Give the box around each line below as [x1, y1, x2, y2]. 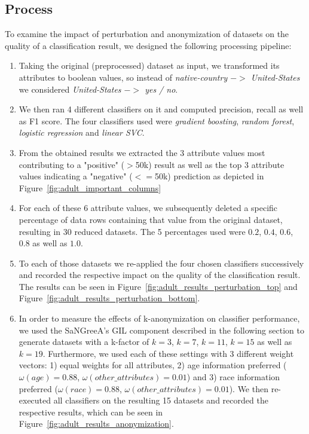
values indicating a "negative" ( [19, 170, 133, 182]
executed [19, 394, 51, 407]
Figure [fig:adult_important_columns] [19, 181, 161, 194]
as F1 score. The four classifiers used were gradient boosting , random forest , [19, 114, 295, 127]
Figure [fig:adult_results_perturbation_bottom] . [19, 292, 200, 304]
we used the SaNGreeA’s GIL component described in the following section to [19, 323, 304, 336]
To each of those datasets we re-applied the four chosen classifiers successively [19, 256, 304, 269]
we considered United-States [19, 82, 121, 95]
